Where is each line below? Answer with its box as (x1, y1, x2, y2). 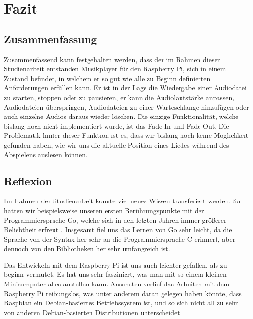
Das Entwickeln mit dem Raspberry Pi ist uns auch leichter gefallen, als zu (4, 259, 227, 269)
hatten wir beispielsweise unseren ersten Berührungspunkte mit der (4, 205, 204, 215)
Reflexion (4, 173, 52, 188)
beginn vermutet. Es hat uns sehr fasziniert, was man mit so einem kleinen (4, 269, 227, 279)
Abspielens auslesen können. (4, 149, 88, 159)
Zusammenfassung (4, 31, 97, 46)
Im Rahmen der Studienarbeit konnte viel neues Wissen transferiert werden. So (4, 196, 240, 206)
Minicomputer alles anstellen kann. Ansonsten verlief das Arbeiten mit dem (4, 279, 230, 289)
